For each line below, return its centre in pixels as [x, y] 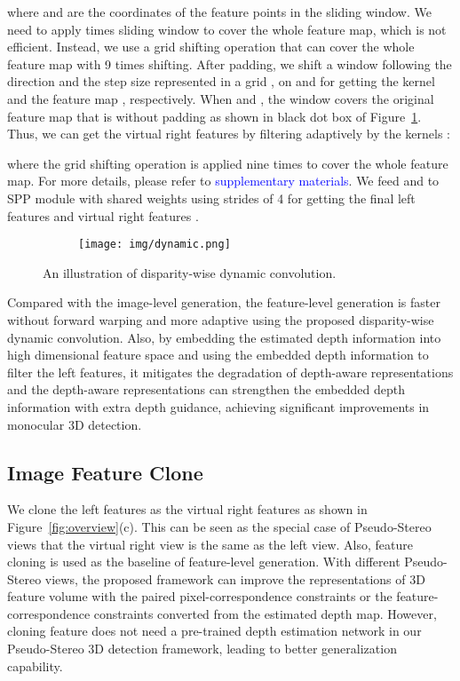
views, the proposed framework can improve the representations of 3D [235, 578]
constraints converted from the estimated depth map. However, [265, 613]
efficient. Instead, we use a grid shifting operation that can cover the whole [211, 47]
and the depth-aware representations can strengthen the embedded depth [206, 389]
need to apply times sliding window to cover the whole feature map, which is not [227, 29]
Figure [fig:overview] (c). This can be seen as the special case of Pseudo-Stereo [219, 526]
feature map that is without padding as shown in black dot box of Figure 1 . [214, 116]
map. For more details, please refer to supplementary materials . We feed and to [223, 181]
